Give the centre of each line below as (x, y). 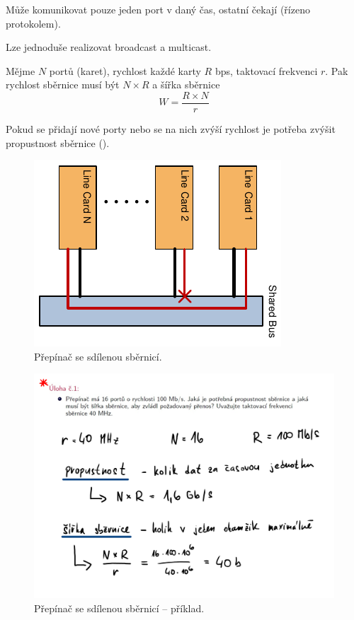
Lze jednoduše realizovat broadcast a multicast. (109, 47)
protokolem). (33, 23)
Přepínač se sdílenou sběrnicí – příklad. (119, 608)
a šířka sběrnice (186, 84)
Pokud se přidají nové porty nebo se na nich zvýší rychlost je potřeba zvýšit (171, 129)
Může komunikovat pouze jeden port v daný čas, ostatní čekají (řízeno (158, 9)
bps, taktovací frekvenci (266, 70)
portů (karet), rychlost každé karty (125, 70)
